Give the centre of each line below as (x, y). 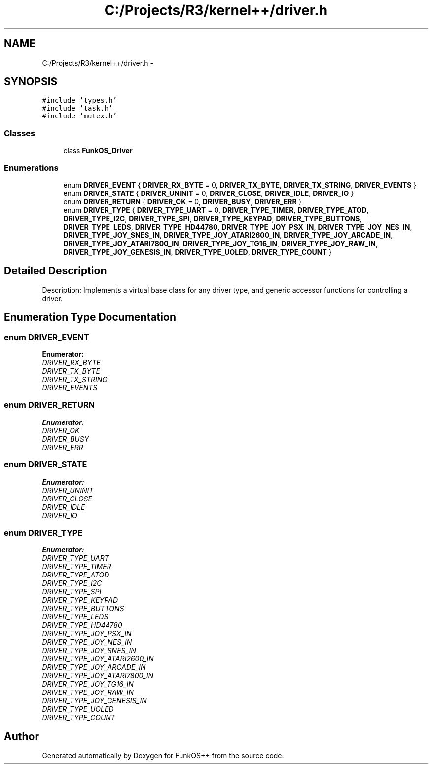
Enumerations (31, 168)
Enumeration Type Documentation (90, 317)
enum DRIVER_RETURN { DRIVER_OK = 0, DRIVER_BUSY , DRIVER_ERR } (182, 201)
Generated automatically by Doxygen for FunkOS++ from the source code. (163, 756)
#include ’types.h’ (80, 100)
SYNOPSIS (31, 82)
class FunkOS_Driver (98, 151)
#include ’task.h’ (77, 108)
